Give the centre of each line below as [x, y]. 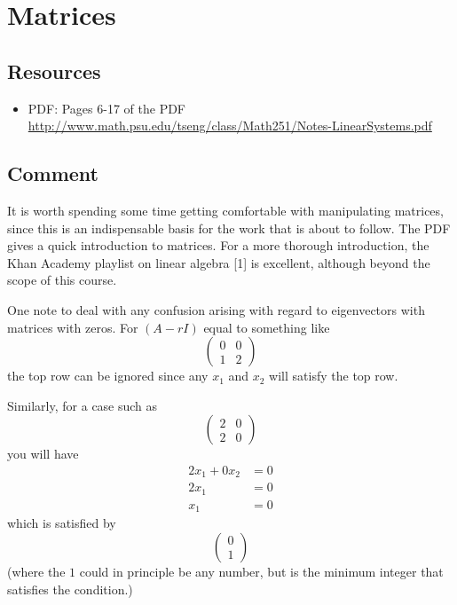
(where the [36, 571]
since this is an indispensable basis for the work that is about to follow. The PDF [229, 228]
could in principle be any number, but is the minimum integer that [261, 571]
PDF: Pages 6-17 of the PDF [107, 108]
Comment [53, 173]
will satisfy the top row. [334, 376]
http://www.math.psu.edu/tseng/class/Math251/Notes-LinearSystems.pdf [230, 126]
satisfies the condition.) [70, 589]
